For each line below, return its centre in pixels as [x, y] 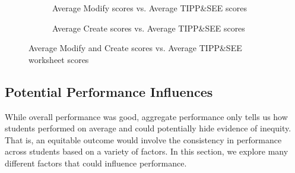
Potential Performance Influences [109, 91]
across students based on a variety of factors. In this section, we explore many [147, 151]
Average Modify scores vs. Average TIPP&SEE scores [150, 8]
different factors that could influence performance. [96, 163]
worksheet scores [59, 59]
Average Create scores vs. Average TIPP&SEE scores [149, 28]
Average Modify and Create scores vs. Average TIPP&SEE [135, 48]
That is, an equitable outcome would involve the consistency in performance [143, 139]
